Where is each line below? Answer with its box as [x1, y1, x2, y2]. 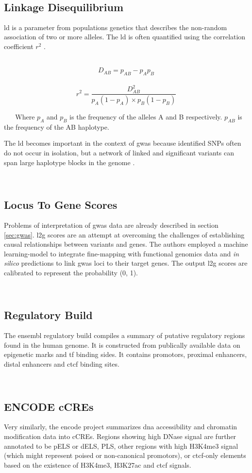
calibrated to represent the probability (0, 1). [4, 267, 138, 277]
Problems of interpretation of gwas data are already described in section [4, 220, 218, 230]
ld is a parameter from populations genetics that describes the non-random [4, 22, 227, 32]
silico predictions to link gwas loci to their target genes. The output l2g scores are [4, 258, 248, 268]
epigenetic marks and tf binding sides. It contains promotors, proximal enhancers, [4, 349, 247, 359]
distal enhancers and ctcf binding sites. [4, 359, 119, 369]
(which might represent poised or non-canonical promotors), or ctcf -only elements [4, 450, 246, 460]
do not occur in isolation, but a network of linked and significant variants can [4, 147, 235, 157]
